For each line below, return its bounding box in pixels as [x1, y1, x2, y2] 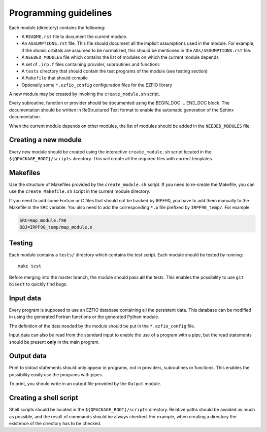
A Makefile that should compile [21, 75, 88, 81]
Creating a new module [9, 136, 82, 144]
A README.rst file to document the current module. [21, 34, 128, 39]
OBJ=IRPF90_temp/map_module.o [19, 224, 93, 230]
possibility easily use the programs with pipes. [9, 371, 103, 377]
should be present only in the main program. [9, 339, 100, 345]
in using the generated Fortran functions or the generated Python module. [9, 314, 160, 320]
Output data [9, 352, 47, 360]
